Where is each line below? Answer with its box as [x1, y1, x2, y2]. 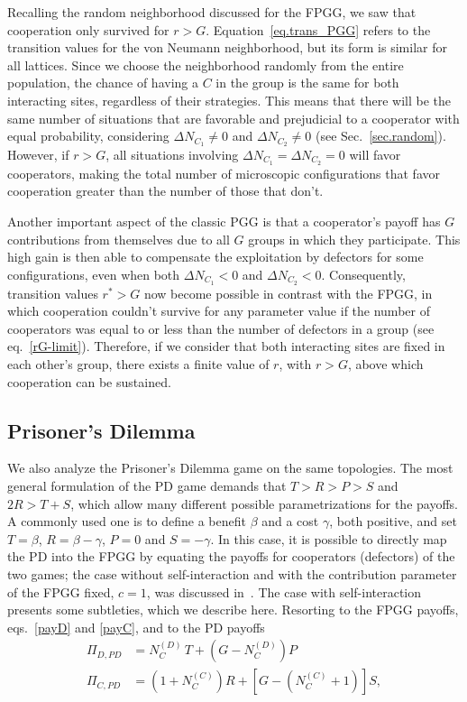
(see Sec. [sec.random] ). [315, 126, 446, 145]
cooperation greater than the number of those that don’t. [7, 181, 324, 200]
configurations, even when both [7, 264, 180, 283]
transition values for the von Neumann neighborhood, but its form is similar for [7, 38, 447, 57]
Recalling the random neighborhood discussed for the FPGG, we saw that [7, 3, 417, 21]
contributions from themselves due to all [7, 229, 230, 248]
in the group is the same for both [215, 73, 399, 92]
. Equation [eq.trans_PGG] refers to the [206, 20, 431, 39]
